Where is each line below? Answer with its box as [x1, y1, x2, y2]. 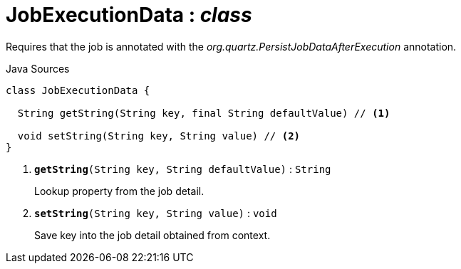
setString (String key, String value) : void [34, 206, 277, 219]
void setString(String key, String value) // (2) [17, 130, 301, 142]
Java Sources [6, 62, 70, 75]
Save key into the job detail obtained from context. [34, 228, 271, 241]
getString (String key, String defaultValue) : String [34, 162, 331, 175]
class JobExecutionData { [6, 84, 150, 96]
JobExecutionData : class [6, 3, 252, 27]
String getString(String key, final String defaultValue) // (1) [17, 107, 390, 119]
